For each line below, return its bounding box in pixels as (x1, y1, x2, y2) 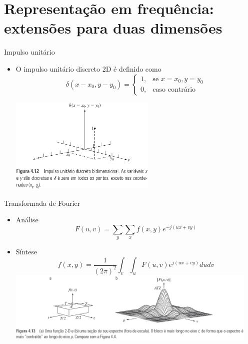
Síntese (15, 246, 37, 257)
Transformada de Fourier (4, 197, 80, 208)
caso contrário (152, 86, 196, 94)
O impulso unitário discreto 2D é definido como (15, 63, 161, 74)
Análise (15, 214, 38, 225)
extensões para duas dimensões (4, 18, 222, 38)
